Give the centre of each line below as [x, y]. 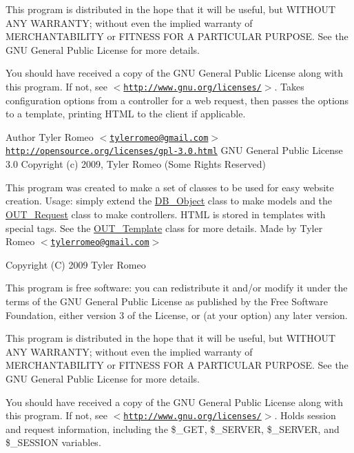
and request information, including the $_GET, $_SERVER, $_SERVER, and [173, 428]
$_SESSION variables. [53, 442]
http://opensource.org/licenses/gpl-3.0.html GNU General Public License [174, 150]
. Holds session [305, 415]
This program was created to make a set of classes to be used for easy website [170, 187]
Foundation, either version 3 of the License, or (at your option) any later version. [177, 315]
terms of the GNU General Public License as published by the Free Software [167, 301]
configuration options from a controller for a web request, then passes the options [177, 100]
